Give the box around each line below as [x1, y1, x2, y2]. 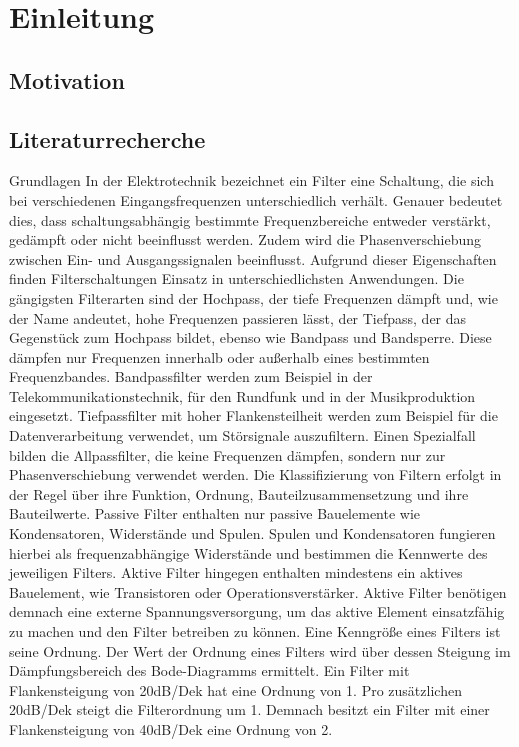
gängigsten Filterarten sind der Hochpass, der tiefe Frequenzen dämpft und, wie [9, 287, 498, 308]
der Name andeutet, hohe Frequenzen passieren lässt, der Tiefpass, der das [9, 307, 467, 328]
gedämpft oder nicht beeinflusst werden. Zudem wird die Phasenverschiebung [9, 229, 482, 250]
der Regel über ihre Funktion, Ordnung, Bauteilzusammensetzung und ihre [9, 483, 469, 504]
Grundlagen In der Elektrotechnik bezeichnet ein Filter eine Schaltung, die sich [9, 170, 494, 191]
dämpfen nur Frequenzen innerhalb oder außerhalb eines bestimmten [9, 346, 430, 367]
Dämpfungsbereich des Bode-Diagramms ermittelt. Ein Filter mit [9, 660, 410, 681]
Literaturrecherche [9, 123, 206, 154]
